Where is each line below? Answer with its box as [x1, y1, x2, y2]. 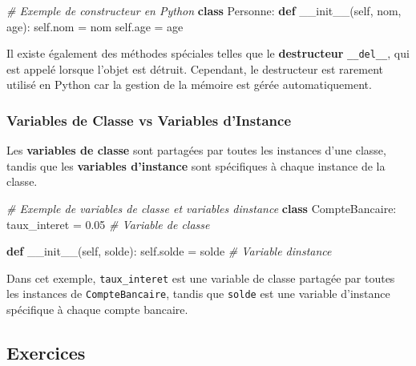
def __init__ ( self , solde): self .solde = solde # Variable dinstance [6, 243, 332, 259]
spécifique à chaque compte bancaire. [6, 301, 188, 318]
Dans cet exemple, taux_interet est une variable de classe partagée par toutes [6, 269, 395, 286]
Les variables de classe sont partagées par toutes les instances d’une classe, [6, 142, 386, 159]
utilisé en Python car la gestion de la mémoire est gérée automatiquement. [6, 76, 372, 93]
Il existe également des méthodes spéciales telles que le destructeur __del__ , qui [6, 45, 410, 62]
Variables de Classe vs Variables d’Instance [6, 110, 292, 130]
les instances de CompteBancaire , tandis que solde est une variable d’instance [6, 285, 390, 302]
